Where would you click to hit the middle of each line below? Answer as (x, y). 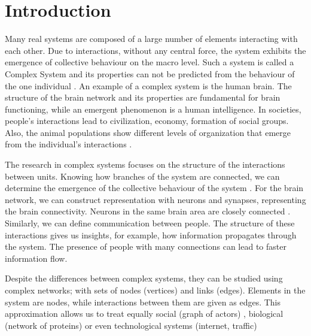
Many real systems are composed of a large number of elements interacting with (151, 39)
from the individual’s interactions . (68, 144)
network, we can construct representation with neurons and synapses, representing (155, 199)
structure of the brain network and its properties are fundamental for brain (143, 97)
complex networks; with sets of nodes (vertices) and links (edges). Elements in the (155, 290)
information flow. (36, 258)
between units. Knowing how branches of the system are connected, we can (142, 176)
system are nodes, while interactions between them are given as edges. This (143, 302)
